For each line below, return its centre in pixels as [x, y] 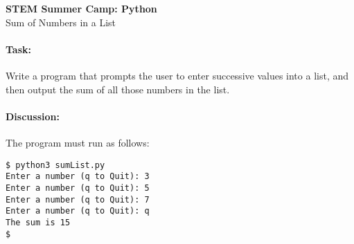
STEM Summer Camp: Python [81, 8]
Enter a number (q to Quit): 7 [78, 199]
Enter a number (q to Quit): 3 [78, 177]
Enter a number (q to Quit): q [78, 211]
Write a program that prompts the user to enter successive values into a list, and [177, 75]
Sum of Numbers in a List [61, 22]
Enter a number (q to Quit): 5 [78, 188]
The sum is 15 [38, 222]
